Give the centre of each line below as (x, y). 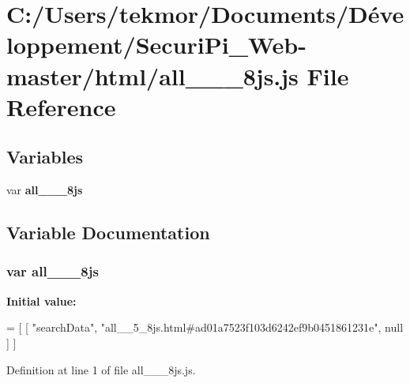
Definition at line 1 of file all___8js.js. (101, 369)
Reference (61, 106)
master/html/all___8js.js (152, 75)
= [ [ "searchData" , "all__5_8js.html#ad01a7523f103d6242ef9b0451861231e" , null (205, 327)
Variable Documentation (108, 233)
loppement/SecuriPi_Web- (156, 45)
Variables (45, 157)
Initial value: (41, 300)
